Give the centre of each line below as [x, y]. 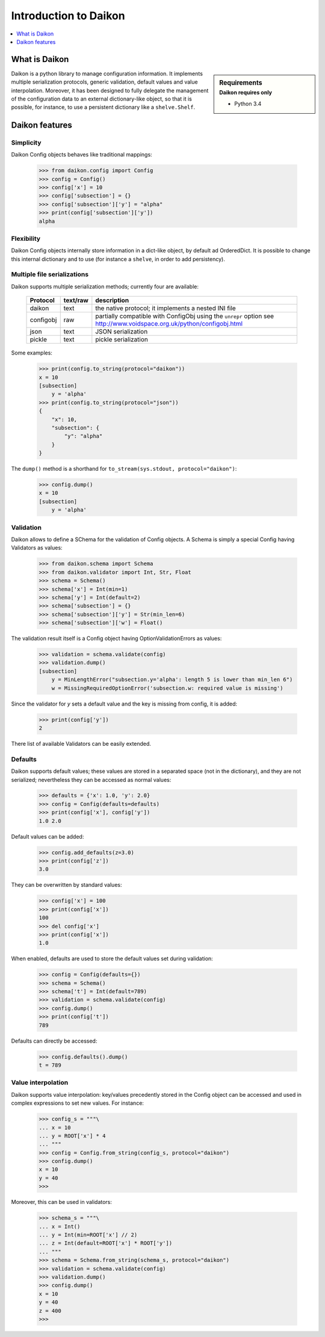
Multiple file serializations [50, 275]
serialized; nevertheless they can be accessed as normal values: [91, 780]
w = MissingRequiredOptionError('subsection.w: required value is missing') [167, 688]
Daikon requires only [246, 93]
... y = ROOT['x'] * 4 [72, 1136]
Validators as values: [37, 548]
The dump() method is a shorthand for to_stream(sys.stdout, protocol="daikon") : [124, 469]
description [112, 300]
